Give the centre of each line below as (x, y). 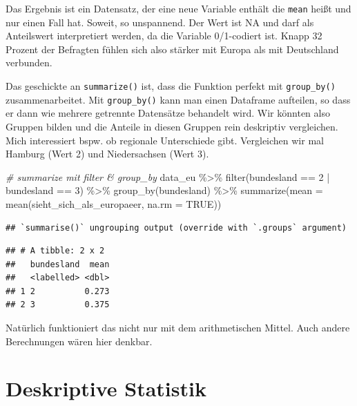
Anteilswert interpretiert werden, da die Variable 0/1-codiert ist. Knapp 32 (164, 36)
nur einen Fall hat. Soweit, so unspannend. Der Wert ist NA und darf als (160, 22)
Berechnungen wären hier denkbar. (79, 341)
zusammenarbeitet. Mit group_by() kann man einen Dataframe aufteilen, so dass (178, 99)
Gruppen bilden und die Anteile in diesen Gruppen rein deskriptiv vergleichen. (172, 126)
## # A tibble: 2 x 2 (55, 251)
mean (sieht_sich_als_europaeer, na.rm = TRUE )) (114, 203)
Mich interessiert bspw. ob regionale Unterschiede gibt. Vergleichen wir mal (165, 140)
